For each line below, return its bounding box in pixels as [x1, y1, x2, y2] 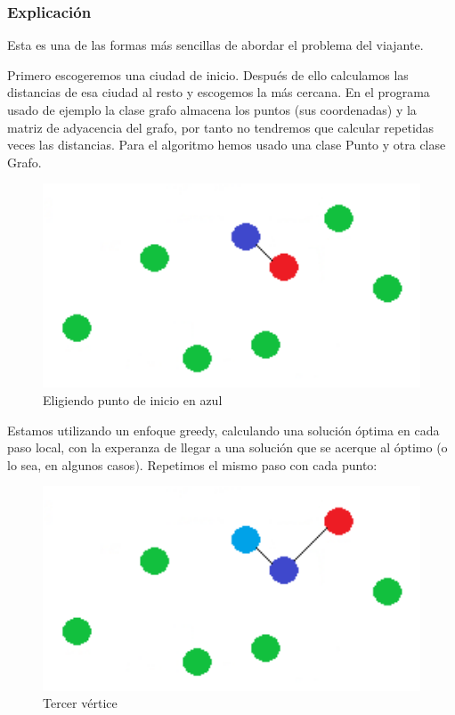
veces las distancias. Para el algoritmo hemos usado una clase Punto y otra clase [7, 135, 446, 154]
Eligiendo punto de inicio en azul [43, 391, 223, 410]
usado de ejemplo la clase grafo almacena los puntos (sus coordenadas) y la [7, 101, 417, 118]
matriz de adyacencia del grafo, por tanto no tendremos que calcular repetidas [7, 118, 435, 136]
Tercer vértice [43, 694, 118, 712]
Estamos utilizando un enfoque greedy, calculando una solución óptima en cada [7, 420, 440, 439]
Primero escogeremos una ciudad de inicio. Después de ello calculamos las [7, 65, 409, 84]
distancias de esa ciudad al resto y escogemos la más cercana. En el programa [7, 83, 430, 102]
